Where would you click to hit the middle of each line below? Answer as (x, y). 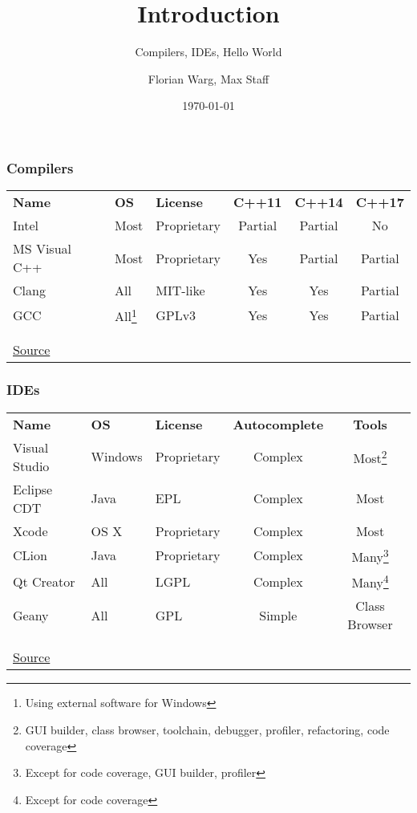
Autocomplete (278, 424)
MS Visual (42, 249)
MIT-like (180, 291)
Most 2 (370, 456)
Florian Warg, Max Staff (208, 78)
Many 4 (370, 581)
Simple (278, 615)
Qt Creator (44, 581)
